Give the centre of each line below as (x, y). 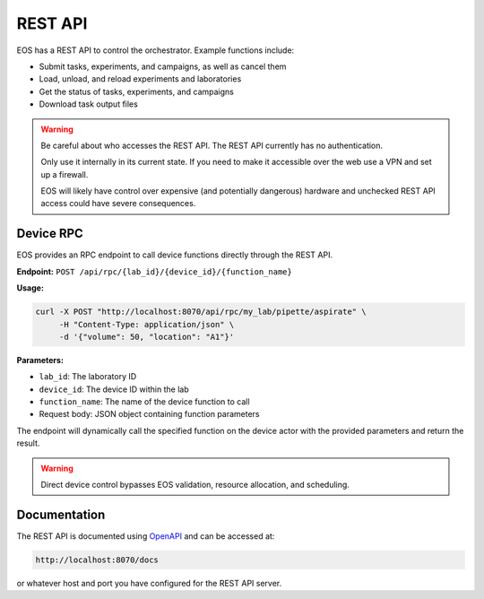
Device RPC (50, 234)
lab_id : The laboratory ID (88, 377)
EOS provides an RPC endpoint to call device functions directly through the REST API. (175, 255)
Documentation (61, 514)
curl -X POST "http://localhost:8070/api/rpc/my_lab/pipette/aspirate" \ (201, 312)
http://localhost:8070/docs (97, 560)
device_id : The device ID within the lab (114, 389)
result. (28, 443)
